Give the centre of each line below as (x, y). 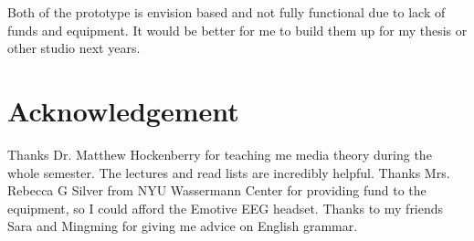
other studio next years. (74, 48)
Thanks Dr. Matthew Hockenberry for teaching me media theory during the (220, 154)
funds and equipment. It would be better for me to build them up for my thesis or (237, 30)
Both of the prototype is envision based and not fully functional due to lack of (226, 12)
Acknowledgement (123, 110)
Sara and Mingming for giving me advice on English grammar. (183, 226)
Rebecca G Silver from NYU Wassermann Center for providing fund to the (217, 190)
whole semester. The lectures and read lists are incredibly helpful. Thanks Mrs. (229, 172)
